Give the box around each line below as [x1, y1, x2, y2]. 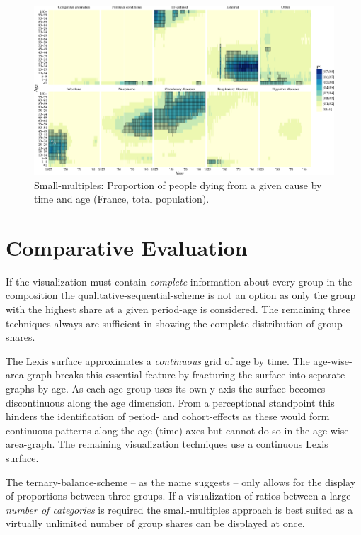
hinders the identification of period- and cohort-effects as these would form [6, 409, 330, 424]
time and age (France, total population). [34, 191, 210, 206]
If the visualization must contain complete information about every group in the [6, 274, 353, 288]
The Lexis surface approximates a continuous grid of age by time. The [6, 353, 310, 368]
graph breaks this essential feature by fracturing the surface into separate [27, 367, 345, 382]
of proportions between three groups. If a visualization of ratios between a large [6, 488, 351, 503]
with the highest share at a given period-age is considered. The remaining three [6, 302, 350, 316]
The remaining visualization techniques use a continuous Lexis [57, 437, 328, 451]
